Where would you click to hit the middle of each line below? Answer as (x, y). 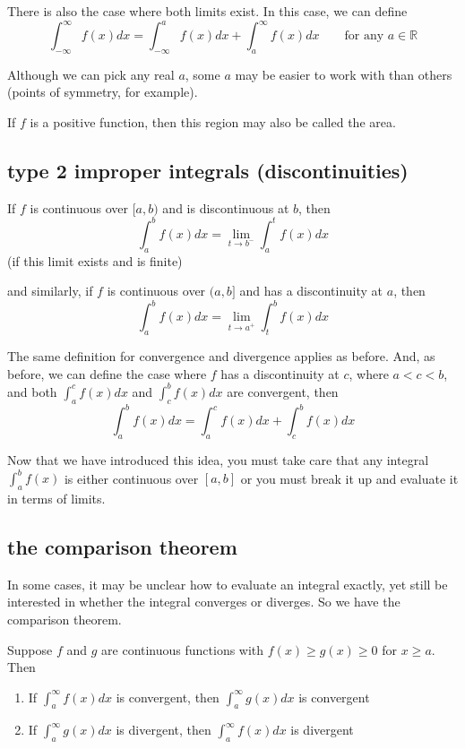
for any (364, 36)
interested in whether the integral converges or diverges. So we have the (204, 602)
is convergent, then (168, 697)
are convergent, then (283, 391)
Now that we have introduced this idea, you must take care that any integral (218, 460)
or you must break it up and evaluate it (349, 478)
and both (32, 391)
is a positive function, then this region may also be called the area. (213, 122)
